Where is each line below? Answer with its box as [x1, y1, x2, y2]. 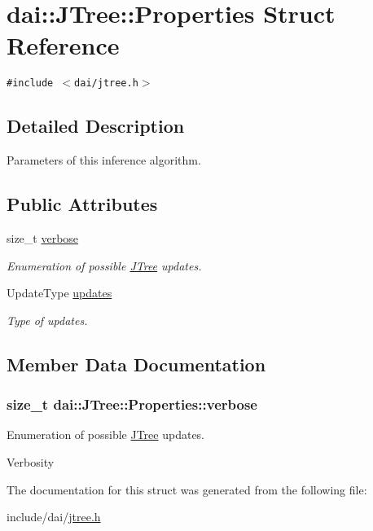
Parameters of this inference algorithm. [7, 151, 201, 169]
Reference [7, 29, 120, 62]
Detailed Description [7, 113, 185, 138]
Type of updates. [7, 311, 88, 328]
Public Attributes [7, 191, 158, 217]
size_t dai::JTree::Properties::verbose [7, 394, 257, 415]
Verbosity [7, 453, 55, 470]
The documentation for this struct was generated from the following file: [7, 481, 367, 498]
